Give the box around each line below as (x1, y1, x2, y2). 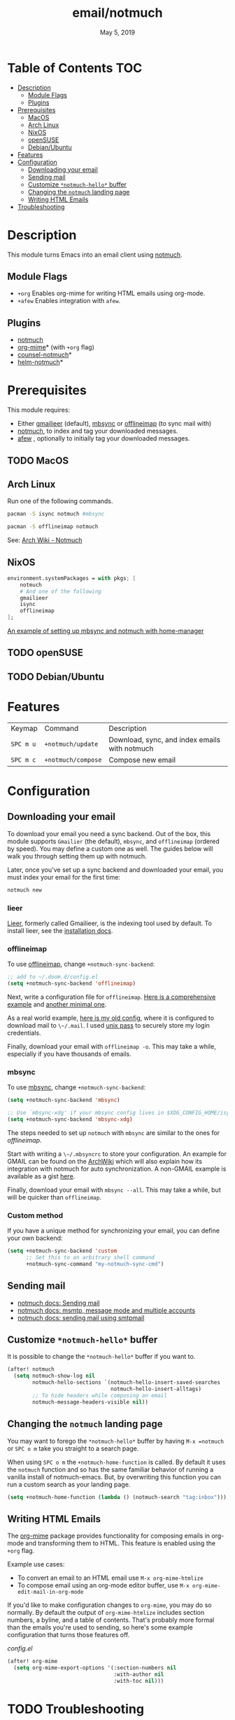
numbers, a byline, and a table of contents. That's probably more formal (7, 1615, 215, 1625)
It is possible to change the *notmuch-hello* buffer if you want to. (7, 1352, 196, 1361)
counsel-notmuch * (17, 351, 72, 359)
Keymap (10, 723, 38, 733)
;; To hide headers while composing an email (32, 1392, 168, 1399)
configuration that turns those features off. (7, 1631, 130, 1639)
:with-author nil (113, 1671, 164, 1678)
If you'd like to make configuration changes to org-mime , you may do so (7, 1601, 212, 1609)
